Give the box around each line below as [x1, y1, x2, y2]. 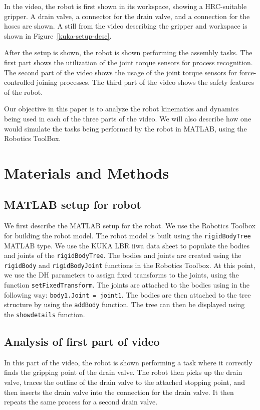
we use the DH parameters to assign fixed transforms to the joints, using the [4, 269, 239, 280]
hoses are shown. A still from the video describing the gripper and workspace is [4, 21, 247, 31]
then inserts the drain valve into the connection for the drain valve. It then [4, 386, 234, 397]
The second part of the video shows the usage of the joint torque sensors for [4, 67, 237, 77]
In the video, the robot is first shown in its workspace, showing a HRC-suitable [4, 1, 247, 11]
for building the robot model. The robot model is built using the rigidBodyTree [4, 230, 251, 240]
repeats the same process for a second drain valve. [4, 396, 158, 407]
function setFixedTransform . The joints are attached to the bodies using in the [4, 280, 249, 290]
